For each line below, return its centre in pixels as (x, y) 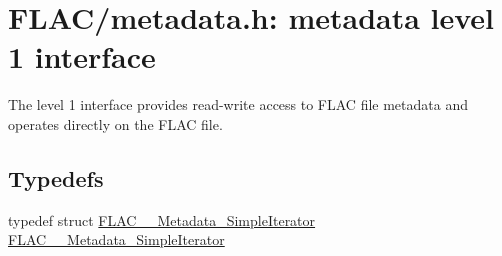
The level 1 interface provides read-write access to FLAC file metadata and (238, 104)
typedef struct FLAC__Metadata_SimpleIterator (162, 219)
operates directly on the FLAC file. (115, 123)
